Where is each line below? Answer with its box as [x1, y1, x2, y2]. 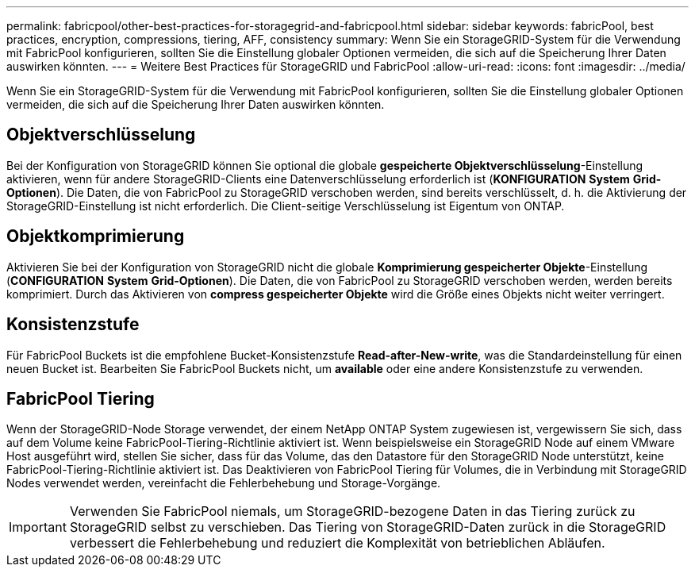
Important [9, 519, 67, 536]
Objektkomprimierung [6, 226, 185, 247]
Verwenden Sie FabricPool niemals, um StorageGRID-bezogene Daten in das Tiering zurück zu [69, 503, 635, 520]
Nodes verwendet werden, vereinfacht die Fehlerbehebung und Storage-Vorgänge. [6, 476, 441, 490]
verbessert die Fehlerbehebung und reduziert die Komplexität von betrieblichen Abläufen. [69, 535, 605, 552]
